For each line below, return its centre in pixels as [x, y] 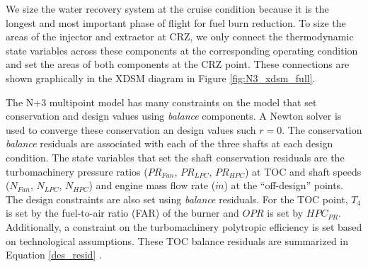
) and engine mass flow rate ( [152, 185]
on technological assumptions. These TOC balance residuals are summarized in [177, 240]
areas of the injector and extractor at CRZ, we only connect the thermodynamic [180, 36]
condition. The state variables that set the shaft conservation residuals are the [175, 157]
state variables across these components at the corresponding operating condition [182, 50]
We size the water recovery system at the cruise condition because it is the [167, 8]
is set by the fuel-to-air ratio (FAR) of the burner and [122, 213]
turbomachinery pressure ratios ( [77, 171]
